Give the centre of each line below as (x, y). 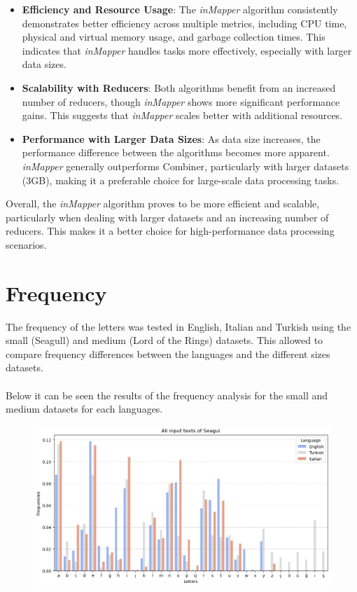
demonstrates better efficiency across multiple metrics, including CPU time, (184, 23)
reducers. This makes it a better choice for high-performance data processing (170, 231)
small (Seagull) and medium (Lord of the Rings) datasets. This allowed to (164, 340)
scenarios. (26, 244)
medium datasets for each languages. (84, 409)
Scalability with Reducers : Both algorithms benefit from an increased (179, 87)
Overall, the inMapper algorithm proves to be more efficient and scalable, (163, 204)
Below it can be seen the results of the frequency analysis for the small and (167, 395)
